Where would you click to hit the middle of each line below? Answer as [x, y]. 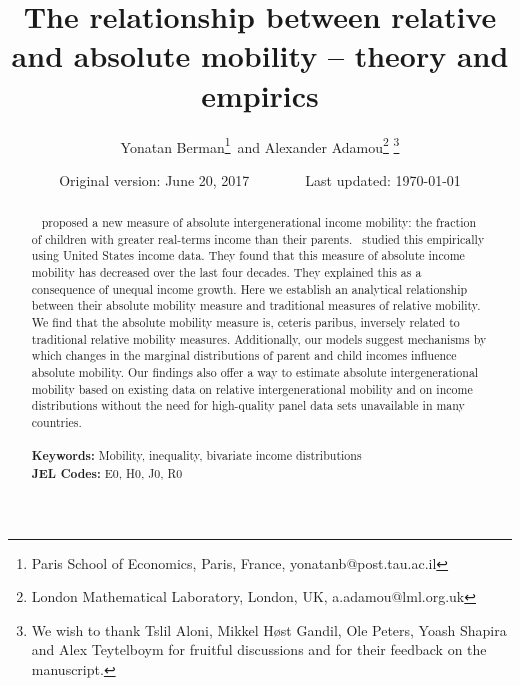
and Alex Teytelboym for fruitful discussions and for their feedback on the [259, 649]
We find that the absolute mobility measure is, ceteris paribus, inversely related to [245, 322]
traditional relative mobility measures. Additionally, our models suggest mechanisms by [259, 338]
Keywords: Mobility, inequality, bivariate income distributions [196, 456]
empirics [260, 94]
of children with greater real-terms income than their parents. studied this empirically [258, 238]
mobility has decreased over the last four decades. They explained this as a [226, 272]
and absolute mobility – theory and [260, 55]
